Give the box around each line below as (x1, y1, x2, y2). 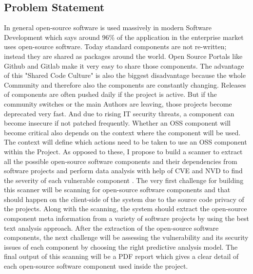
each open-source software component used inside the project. (4, 261, 188, 271)
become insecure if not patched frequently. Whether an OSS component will (4, 118, 231, 128)
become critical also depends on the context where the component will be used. (4, 127, 241, 137)
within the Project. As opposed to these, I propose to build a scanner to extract (4, 146, 243, 156)
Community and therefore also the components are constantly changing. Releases (4, 79, 246, 90)
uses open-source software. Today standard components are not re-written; (4, 41, 227, 52)
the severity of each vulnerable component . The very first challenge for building (4, 175, 244, 185)
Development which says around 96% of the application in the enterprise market (4, 32, 244, 42)
